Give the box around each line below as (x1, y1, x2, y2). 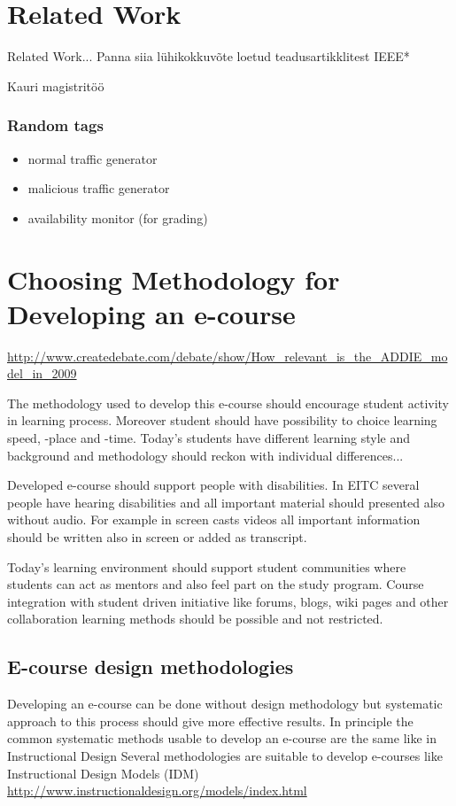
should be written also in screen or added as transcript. (7, 527, 307, 546)
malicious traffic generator (27, 179, 170, 198)
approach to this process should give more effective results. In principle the (7, 711, 413, 730)
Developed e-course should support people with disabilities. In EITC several (7, 476, 420, 494)
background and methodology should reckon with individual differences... (7, 446, 404, 464)
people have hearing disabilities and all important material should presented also (7, 492, 445, 511)
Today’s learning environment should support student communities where (7, 557, 406, 576)
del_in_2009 (7, 364, 77, 383)
